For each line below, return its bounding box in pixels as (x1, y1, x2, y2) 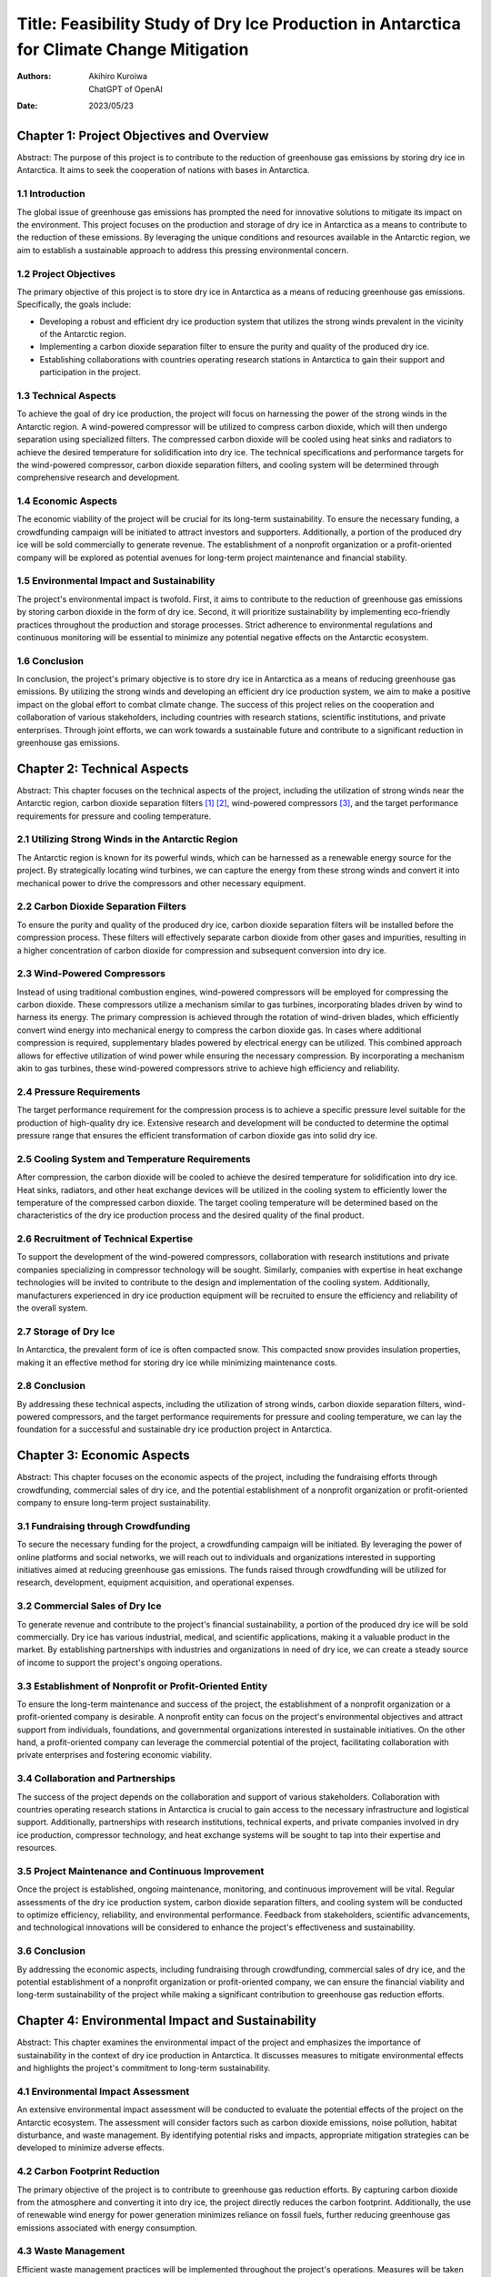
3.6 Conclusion (16, 1945, 86, 1957)
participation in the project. (39, 367, 141, 378)
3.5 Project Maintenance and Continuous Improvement (16, 1864, 265, 1877)
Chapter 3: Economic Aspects (16, 1448, 190, 1464)
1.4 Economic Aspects (16, 495, 118, 507)
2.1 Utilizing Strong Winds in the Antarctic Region (16, 833, 238, 846)
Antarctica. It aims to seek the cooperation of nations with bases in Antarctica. (16, 165, 310, 176)
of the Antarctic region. (39, 329, 126, 340)
